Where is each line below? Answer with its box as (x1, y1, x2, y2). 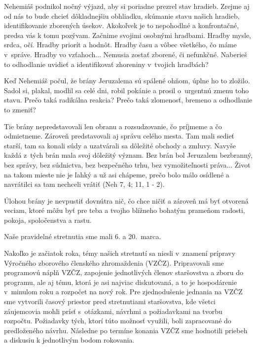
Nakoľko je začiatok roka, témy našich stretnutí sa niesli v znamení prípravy (4, 248, 236, 258)
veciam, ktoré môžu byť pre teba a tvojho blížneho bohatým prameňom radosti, (4, 205, 245, 215)
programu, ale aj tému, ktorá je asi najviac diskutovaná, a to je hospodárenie (4, 277, 237, 287)
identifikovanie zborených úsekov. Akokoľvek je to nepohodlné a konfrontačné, (4, 20, 239, 31)
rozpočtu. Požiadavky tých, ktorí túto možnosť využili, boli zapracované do (4, 315, 231, 326)
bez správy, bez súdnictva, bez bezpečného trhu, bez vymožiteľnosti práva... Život (4, 159, 251, 170)
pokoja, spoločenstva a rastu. (4, 214, 92, 225)
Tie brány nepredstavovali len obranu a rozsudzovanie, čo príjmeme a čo (4, 121, 222, 131)
